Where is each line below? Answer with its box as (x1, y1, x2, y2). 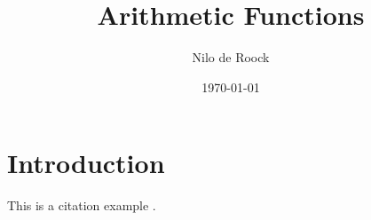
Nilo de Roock (192, 48, 270, 67)
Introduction (7, 145, 165, 181)
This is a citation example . (7, 196, 156, 215)
